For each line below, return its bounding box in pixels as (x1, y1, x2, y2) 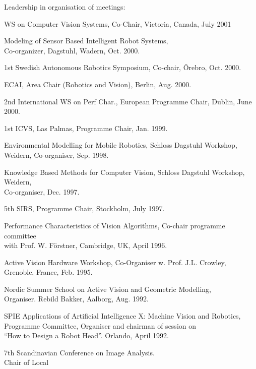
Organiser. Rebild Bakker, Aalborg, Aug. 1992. (4, 293, 149, 304)
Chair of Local (4, 357, 49, 367)
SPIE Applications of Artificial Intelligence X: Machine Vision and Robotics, (4, 311, 241, 321)
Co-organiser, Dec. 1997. (4, 186, 80, 197)
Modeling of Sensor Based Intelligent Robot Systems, (4, 35, 168, 46)
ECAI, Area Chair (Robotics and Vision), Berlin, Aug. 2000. (4, 79, 191, 89)
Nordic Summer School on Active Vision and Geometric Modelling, (4, 283, 211, 294)
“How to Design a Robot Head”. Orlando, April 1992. (4, 330, 169, 341)
